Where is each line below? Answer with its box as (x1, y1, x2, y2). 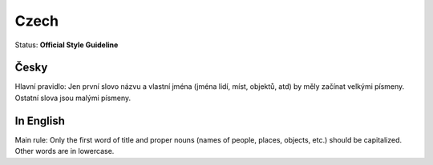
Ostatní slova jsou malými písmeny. (14, 93, 132, 103)
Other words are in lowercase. (14, 147, 115, 156)
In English (14, 114, 66, 127)
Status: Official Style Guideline (14, 40, 119, 50)
